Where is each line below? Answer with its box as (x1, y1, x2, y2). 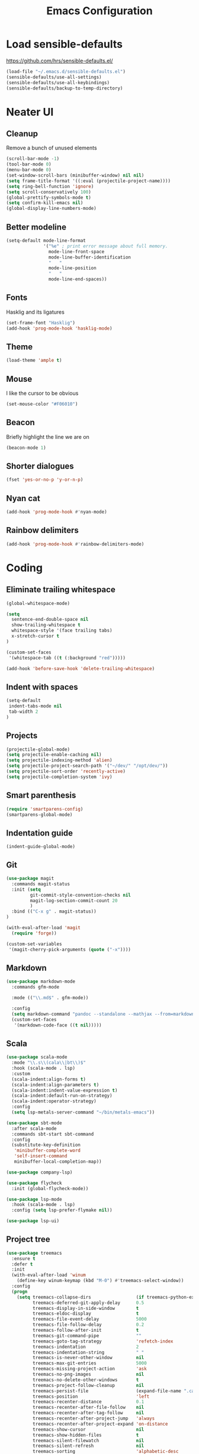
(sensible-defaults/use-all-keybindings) (6, 79, 110, 85)
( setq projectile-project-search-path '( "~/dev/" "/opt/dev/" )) (6, 763, 168, 769)
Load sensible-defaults (6, 37, 123, 51)
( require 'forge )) (11, 930, 57, 936)
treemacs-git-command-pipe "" (32, 1332, 142, 1338)
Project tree (6, 1235, 50, 1245)
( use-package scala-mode (6, 1054, 68, 1060)
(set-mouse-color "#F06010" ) (6, 401, 78, 407)
